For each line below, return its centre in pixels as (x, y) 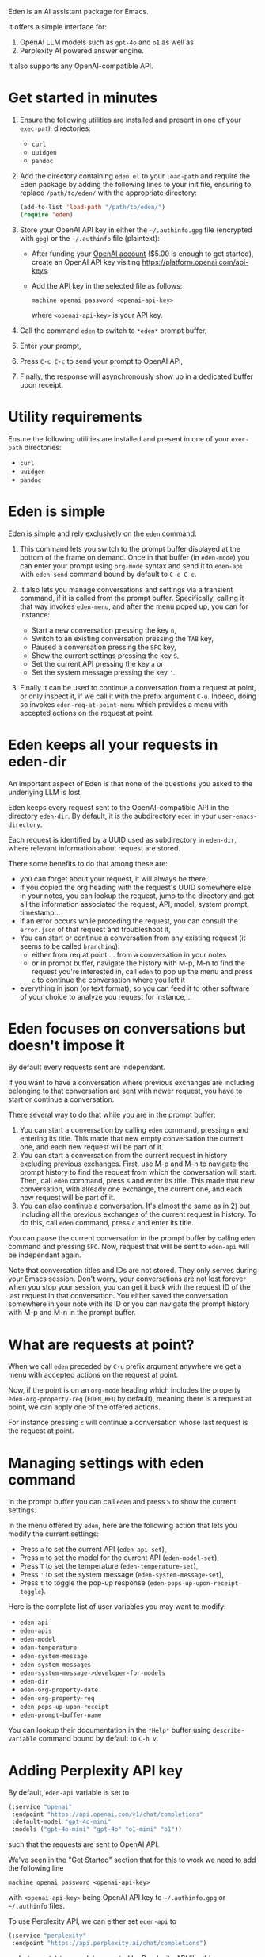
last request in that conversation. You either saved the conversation (118, 1296)
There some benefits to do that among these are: (88, 863)
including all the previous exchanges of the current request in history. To (138, 1214)
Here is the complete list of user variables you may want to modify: (117, 1607)
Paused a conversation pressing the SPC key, (104, 647)
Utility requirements (75, 417)
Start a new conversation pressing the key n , (104, 630)
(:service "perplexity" (47, 1936)
